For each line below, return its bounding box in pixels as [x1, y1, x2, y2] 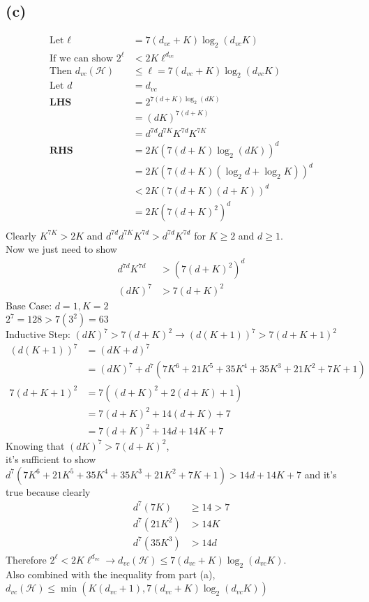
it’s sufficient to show [6, 452, 96, 467]
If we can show [50, 53, 114, 64]
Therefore [6, 552, 47, 566]
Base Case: [6, 298, 52, 312]
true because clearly [6, 484, 91, 499]
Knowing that [6, 438, 65, 453]
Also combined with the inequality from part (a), [6, 566, 216, 581]
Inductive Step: [6, 327, 70, 342]
